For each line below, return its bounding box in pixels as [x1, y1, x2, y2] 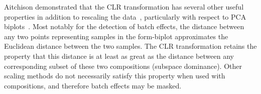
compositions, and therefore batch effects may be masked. [4, 80, 182, 90]
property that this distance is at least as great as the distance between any [4, 50, 234, 61]
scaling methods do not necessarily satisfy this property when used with [4, 70, 225, 81]
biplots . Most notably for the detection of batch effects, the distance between [4, 21, 244, 32]
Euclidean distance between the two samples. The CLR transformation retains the [4, 41, 257, 51]
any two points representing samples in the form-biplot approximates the [4, 31, 228, 41]
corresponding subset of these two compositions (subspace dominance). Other [4, 60, 242, 71]
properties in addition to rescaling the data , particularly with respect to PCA [4, 11, 246, 22]
